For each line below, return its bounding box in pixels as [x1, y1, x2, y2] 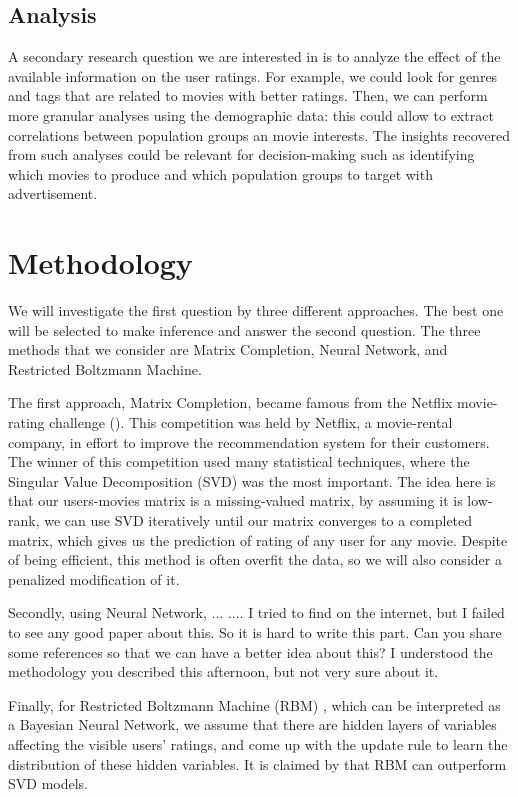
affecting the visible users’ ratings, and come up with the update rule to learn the [8, 733, 508, 754]
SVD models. [8, 773, 88, 794]
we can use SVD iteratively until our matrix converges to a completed [44, 510, 473, 531]
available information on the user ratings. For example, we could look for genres [8, 65, 498, 86]
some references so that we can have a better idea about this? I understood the [8, 641, 493, 662]
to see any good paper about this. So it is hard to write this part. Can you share [8, 621, 502, 642]
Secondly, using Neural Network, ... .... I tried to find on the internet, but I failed [8, 602, 505, 623]
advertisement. [8, 183, 98, 204]
